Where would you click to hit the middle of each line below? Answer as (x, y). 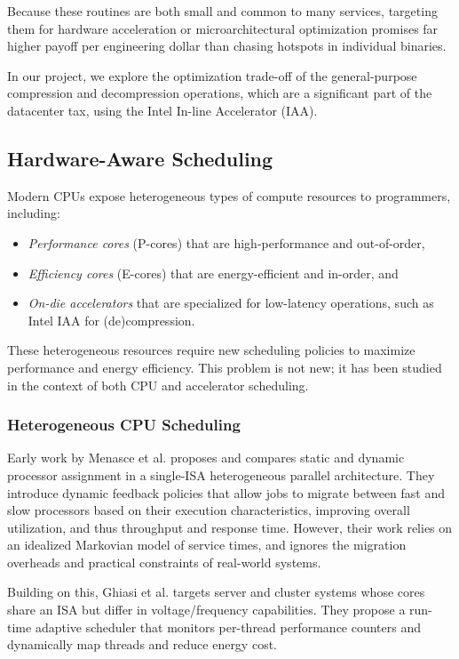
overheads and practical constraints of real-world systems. (164, 562)
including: (34, 213)
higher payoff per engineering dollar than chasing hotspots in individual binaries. (227, 46)
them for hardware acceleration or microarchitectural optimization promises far (223, 28)
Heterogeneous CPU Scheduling (124, 425)
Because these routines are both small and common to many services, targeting (222, 11)
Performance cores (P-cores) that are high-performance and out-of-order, (226, 242)
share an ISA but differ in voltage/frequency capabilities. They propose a (206, 610)
